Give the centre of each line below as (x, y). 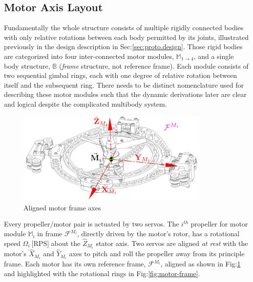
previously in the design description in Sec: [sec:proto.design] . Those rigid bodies (123, 47)
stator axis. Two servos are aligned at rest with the (172, 243)
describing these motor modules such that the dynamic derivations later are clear (125, 94)
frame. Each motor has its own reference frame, (75, 264)
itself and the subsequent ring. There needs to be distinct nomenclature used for (124, 85)
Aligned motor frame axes (62, 207)
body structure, (27, 66)
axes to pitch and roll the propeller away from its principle (157, 254)
